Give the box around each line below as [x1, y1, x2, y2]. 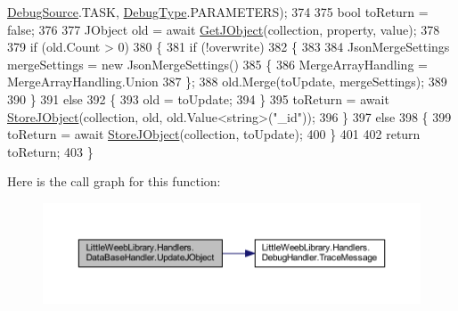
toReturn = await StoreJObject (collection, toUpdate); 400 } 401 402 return [7, 125, 421, 143]
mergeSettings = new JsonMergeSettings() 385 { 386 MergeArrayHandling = [7, 54, 428, 73]
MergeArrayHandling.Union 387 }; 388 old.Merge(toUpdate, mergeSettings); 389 [7, 72, 447, 91]
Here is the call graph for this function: [7, 172, 221, 191]
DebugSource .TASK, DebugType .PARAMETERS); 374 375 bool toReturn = [7, 3, 429, 20]
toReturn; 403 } [7, 142, 94, 160]
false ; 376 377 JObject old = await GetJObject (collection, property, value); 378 [7, 20, 440, 38]
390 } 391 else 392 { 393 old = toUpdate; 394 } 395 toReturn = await [7, 89, 389, 108]
